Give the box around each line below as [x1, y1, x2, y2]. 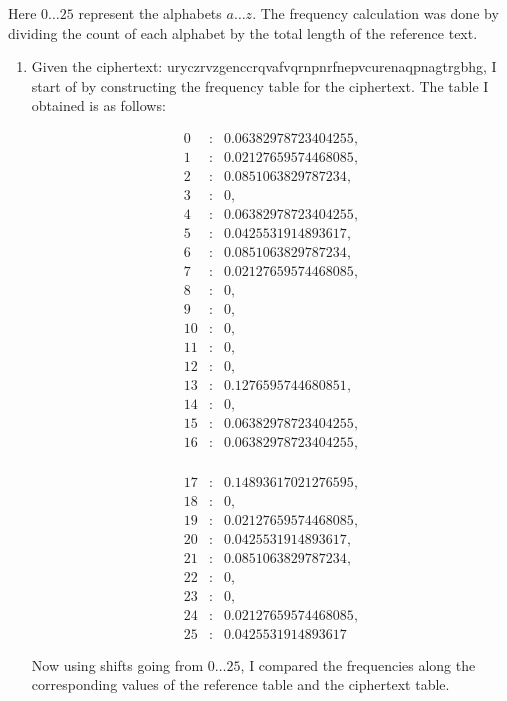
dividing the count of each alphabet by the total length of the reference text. [8, 22, 478, 43]
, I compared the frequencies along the [240, 654, 476, 675]
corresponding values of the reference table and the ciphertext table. [31, 674, 450, 695]
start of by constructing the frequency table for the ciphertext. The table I [31, 75, 489, 96]
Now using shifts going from [31, 654, 204, 675]
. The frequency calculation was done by [252, 3, 499, 23]
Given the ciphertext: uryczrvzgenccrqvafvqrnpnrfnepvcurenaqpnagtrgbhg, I [31, 56, 497, 77]
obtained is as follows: [31, 95, 166, 116]
